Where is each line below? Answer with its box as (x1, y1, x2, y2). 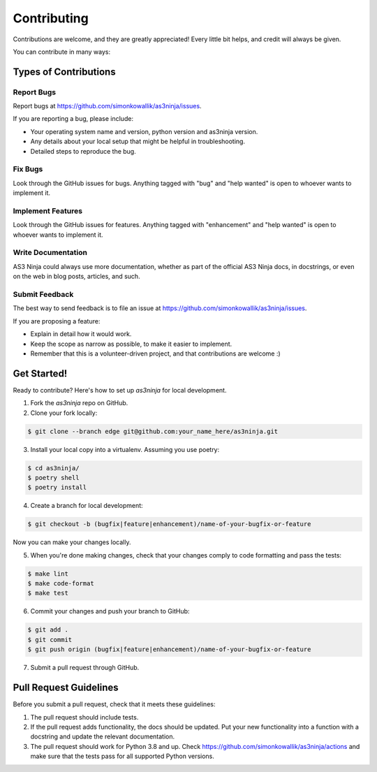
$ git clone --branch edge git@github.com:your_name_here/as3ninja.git (27, 427, 279, 435)
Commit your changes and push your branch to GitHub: (30, 607, 190, 616)
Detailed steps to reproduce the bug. (30, 147, 136, 155)
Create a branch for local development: (30, 502, 143, 510)
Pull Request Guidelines (13, 682, 119, 694)
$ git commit (27, 636, 73, 643)
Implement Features (13, 206, 83, 216)
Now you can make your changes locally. (13, 538, 131, 546)
